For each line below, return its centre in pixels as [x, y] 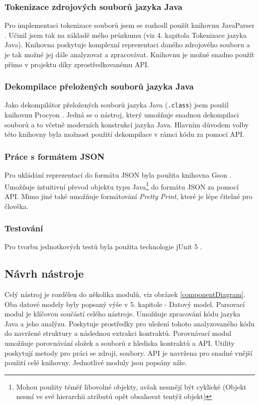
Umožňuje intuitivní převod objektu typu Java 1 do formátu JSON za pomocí [122, 186]
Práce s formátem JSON [55, 156]
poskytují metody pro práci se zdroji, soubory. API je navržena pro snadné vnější [129, 353]
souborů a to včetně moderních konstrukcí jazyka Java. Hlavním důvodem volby [127, 124]
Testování [24, 228]
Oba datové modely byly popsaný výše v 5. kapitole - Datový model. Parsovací [125, 304]
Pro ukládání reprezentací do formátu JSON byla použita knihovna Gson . [118, 175]
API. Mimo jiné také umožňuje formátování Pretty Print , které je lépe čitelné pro [129, 196]
